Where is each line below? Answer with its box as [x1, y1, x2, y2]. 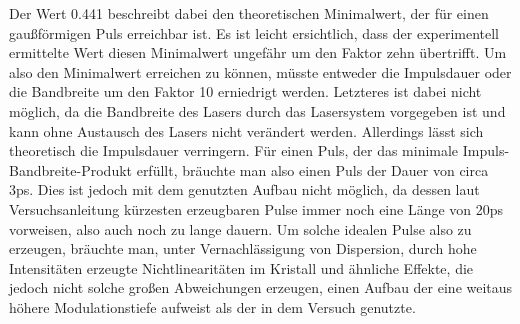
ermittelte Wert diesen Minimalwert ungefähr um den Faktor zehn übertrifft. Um [9, 42, 507, 63]
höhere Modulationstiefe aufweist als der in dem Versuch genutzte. [9, 296, 416, 317]
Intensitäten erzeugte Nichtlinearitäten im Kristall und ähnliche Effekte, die [9, 257, 474, 278]
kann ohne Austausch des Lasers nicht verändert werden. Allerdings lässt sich [9, 120, 484, 141]
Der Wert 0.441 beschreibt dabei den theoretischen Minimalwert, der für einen [9, 3, 489, 23]
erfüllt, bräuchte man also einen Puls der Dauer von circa [136, 159, 489, 180]
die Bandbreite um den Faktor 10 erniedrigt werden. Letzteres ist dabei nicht [9, 81, 482, 102]
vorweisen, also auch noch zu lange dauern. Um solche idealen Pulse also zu [9, 218, 472, 239]
